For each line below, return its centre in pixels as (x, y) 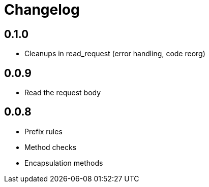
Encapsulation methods (64, 163)
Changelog (42, 10)
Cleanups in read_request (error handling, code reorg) (115, 54)
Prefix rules (43, 131)
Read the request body (63, 93)
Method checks (51, 147)
